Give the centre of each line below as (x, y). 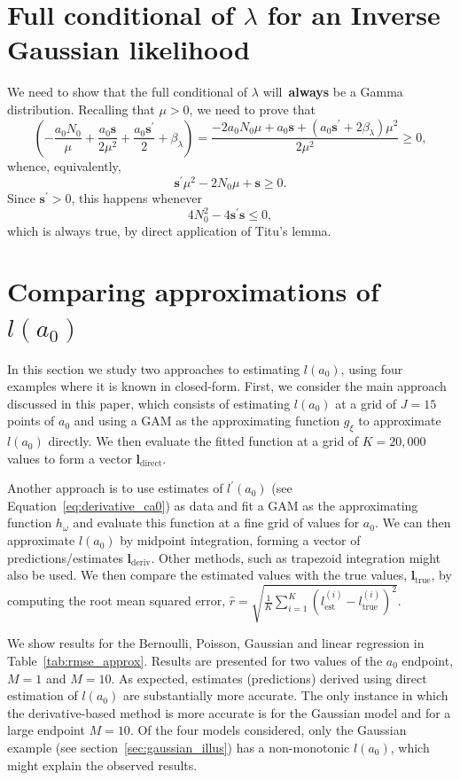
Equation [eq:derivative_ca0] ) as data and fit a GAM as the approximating (213, 505)
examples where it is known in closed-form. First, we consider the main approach (227, 386)
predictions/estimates (65, 557)
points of (31, 421)
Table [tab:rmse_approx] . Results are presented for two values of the (195, 660)
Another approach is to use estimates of (115, 488)
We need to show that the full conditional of (128, 92)
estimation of (43, 695)
